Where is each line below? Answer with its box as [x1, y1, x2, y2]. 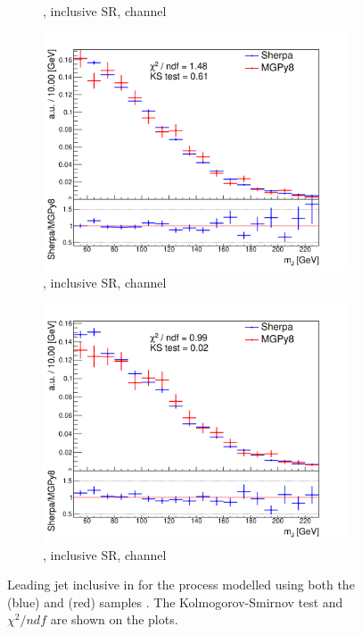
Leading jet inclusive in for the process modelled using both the [7, 575, 355, 594]
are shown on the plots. [50, 610, 178, 629]
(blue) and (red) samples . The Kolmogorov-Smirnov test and [7, 592, 343, 611]
